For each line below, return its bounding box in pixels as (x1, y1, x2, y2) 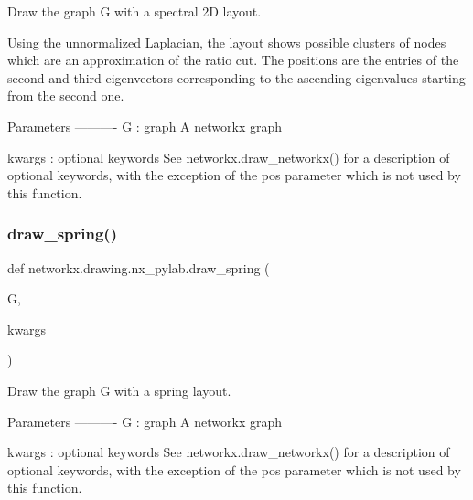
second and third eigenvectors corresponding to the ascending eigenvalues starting (7, 68, 466, 87)
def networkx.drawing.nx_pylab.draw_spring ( (7, 258, 270, 277)
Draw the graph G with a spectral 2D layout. (7, 2, 262, 20)
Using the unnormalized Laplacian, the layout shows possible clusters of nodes (7, 32, 446, 51)
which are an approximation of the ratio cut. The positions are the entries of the (7, 50, 459, 69)
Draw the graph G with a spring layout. (7, 380, 231, 399)
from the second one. (7, 86, 124, 105)
